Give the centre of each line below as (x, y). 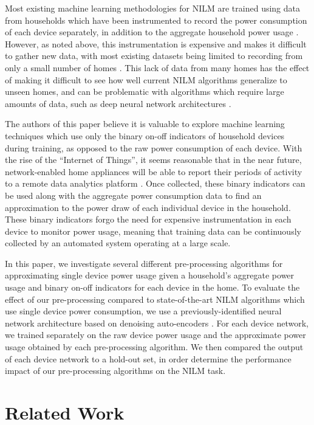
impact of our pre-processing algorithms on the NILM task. (115, 371)
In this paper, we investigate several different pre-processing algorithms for (144, 263)
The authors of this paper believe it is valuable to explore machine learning (145, 124)
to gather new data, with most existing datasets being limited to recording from (154, 56)
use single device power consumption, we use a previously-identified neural (143, 311)
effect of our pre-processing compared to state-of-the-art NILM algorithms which (155, 299)
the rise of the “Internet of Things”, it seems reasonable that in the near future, (153, 160)
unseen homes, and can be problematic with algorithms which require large (145, 92)
